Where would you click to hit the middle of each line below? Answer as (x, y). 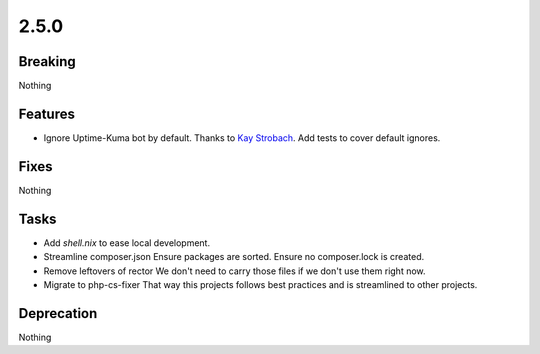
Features (46, 113)
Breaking (47, 61)
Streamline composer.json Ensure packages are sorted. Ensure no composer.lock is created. (234, 257)
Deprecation (58, 313)
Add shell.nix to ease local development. (126, 242)
